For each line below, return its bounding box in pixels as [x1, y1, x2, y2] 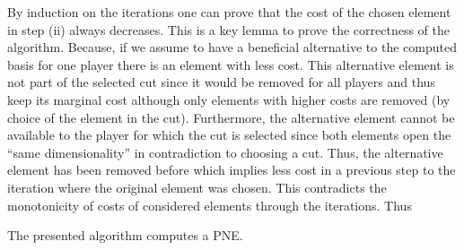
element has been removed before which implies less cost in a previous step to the [7, 160, 456, 179]
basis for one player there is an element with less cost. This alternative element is [7, 55, 454, 73]
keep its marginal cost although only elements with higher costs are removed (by [7, 90, 451, 108]
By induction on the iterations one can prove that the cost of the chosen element [7, 3, 451, 21]
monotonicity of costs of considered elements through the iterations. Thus [7, 195, 412, 214]
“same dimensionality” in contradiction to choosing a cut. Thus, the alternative [7, 142, 443, 161]
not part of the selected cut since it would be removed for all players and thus [7, 73, 435, 91]
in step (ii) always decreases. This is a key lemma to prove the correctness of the [7, 20, 450, 39]
